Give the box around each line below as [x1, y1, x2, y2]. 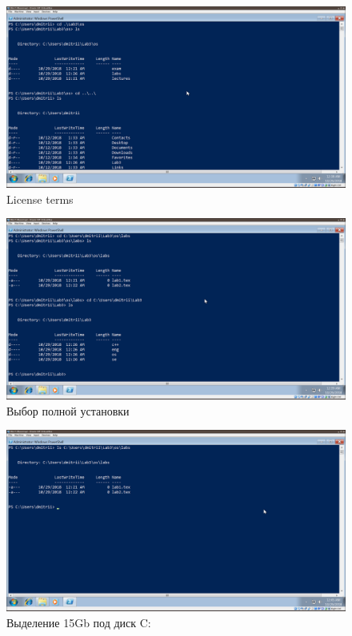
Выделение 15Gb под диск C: [6, 614, 151, 630]
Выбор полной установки [6, 402, 130, 419]
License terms [6, 190, 74, 207]
